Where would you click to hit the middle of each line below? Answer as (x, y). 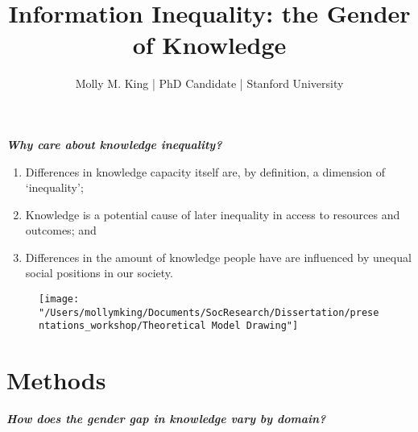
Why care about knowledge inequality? (114, 144)
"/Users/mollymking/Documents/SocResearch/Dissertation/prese (209, 312)
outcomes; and (61, 230)
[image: (59, 299)
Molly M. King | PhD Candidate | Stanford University (209, 83)
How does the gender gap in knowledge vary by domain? (166, 419)
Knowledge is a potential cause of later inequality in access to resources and (213, 214)
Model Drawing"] (255, 326)
